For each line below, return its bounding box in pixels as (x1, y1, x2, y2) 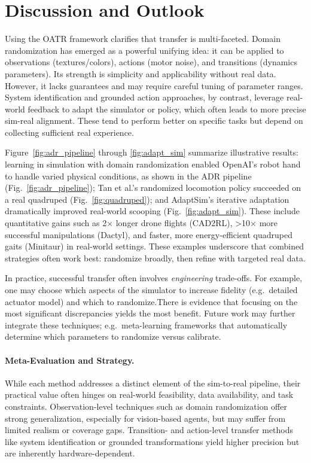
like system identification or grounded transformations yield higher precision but (5, 435, 300, 447)
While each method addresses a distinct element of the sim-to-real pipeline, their (5, 376, 301, 389)
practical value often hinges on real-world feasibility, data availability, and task (5, 388, 294, 401)
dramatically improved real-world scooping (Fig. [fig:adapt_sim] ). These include (5, 205, 300, 217)
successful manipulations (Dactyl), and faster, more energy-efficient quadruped (5, 228, 293, 240)
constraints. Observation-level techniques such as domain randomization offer (5, 400, 287, 412)
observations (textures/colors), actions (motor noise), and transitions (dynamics (5, 56, 297, 68)
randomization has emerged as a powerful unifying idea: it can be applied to (5, 44, 284, 56)
